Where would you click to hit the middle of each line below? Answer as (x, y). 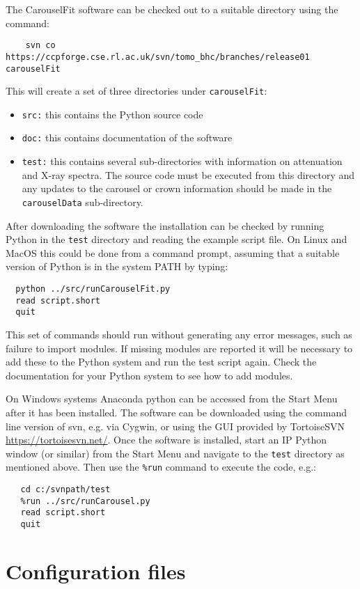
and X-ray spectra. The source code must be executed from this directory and (188, 174)
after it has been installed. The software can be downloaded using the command (176, 412)
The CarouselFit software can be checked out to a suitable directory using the (172, 9)
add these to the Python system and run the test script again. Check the (161, 362)
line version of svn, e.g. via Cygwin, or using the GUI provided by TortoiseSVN (175, 426)
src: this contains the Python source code (112, 114)
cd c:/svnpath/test (65, 490)
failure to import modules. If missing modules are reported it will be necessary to (179, 348)
